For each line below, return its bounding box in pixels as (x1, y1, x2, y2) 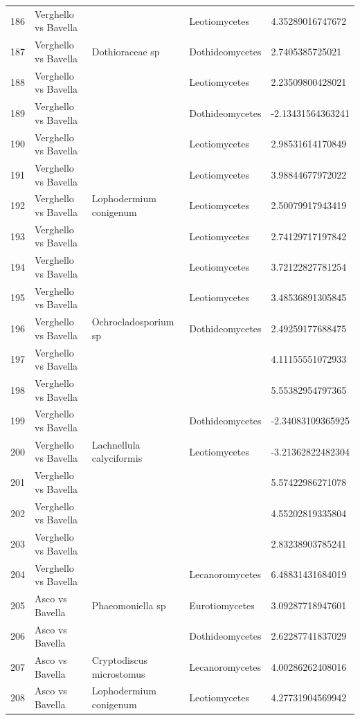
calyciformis (91, 451, 143, 465)
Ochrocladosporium (91, 314, 174, 329)
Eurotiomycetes (189, 597, 255, 612)
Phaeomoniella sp (91, 597, 166, 612)
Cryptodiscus (91, 652, 148, 667)
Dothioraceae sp (91, 44, 160, 58)
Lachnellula (91, 437, 141, 451)
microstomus (91, 666, 145, 681)
